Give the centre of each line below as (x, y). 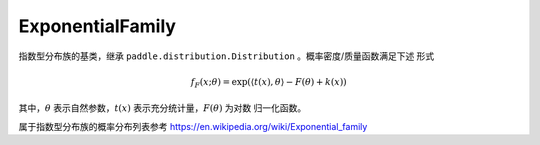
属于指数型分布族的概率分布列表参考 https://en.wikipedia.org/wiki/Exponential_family (193, 126)
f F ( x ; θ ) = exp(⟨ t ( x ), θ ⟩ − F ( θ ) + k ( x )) (268, 83)
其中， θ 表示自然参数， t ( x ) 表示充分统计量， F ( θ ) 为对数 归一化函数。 (162, 108)
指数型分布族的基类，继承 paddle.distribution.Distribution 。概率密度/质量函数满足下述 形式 (226, 56)
